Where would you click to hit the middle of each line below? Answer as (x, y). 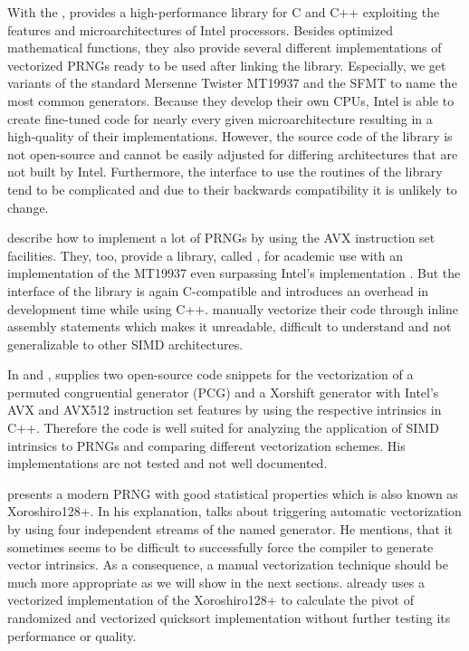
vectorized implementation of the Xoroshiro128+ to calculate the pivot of (211, 600)
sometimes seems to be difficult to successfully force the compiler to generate (220, 546)
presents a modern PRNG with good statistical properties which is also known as (233, 493)
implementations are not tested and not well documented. (167, 463)
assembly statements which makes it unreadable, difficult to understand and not (230, 326)
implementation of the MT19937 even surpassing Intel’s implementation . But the (234, 273)
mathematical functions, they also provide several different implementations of (225, 48)
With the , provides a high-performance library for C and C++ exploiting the (224, 12)
